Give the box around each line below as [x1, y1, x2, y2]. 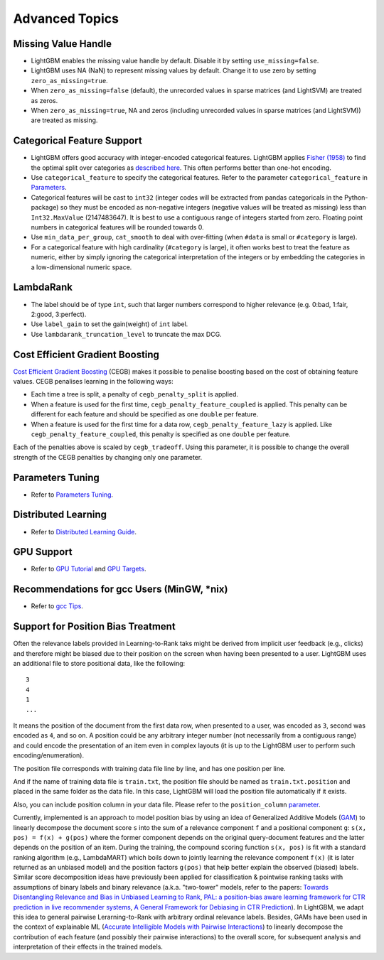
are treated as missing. [31, 116, 98, 124]
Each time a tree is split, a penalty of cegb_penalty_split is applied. [31, 390, 238, 399]
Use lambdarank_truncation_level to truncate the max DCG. [31, 330, 222, 338]
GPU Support [13, 546, 73, 558]
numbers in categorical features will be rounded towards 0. [31, 223, 204, 232]
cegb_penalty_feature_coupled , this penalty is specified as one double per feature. [31, 430, 291, 438]
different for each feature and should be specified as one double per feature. [31, 410, 259, 419]
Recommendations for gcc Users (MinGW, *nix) [13, 583, 228, 595]
